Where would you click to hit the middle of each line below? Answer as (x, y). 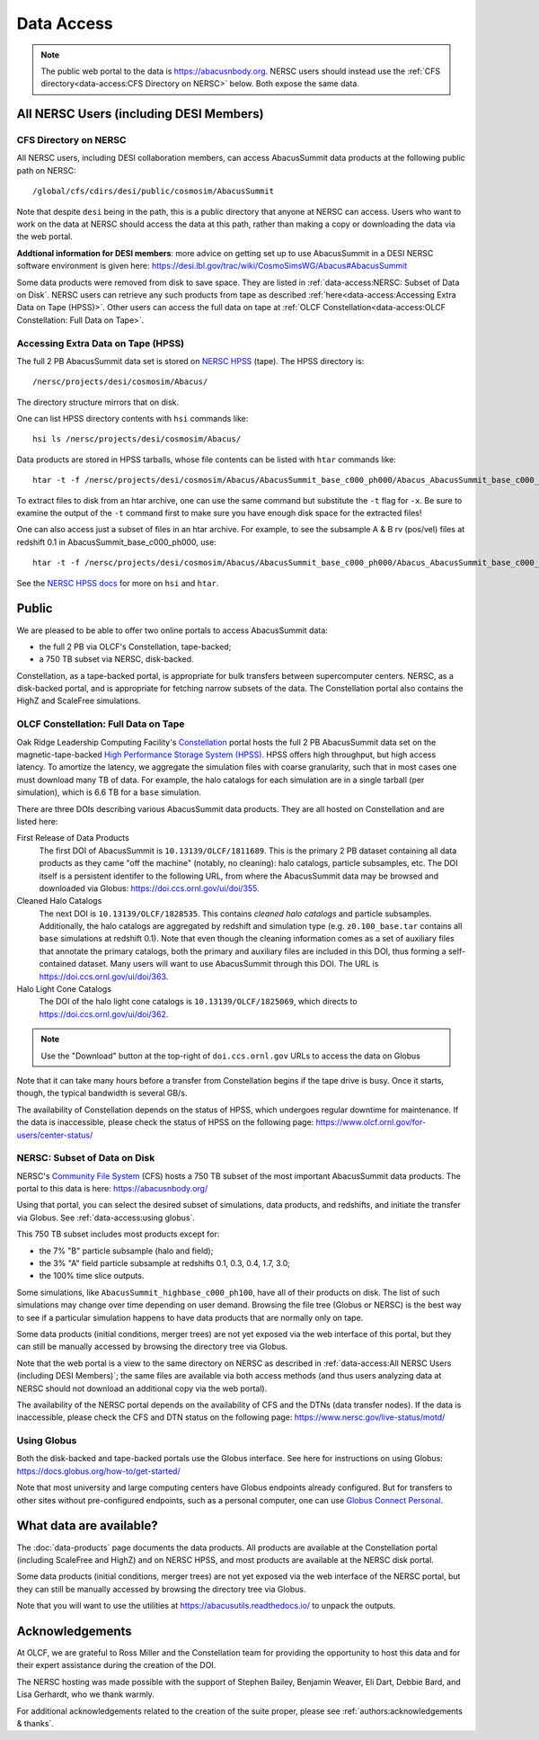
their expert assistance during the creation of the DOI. (116, 1665)
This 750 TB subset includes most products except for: (118, 1234)
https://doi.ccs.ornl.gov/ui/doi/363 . (104, 977)
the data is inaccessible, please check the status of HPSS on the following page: (165, 1122)
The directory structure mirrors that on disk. (98, 402)
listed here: (37, 821)
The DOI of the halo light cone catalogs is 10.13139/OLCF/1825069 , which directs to (199, 1002)
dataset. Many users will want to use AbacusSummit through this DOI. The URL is (228, 964)
